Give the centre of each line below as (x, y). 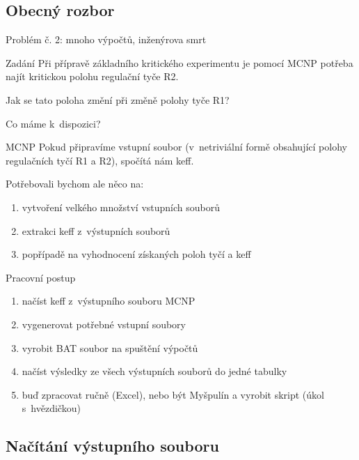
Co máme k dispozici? (53, 123)
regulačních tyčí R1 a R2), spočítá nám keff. (100, 160)
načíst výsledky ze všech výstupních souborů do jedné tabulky (154, 371)
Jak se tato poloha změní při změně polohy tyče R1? (118, 99)
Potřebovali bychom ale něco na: (75, 184)
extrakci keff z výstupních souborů (96, 230)
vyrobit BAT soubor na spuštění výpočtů (110, 347)
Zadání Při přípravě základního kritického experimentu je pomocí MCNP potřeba (179, 62)
